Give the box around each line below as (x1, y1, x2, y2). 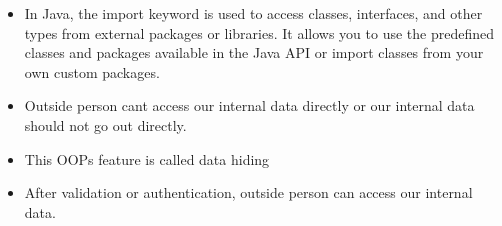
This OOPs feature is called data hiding (24, 148, 270, 169)
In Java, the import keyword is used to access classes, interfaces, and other (24, 3, 483, 23)
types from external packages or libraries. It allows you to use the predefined (24, 22, 495, 43)
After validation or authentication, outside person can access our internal (24, 182, 473, 203)
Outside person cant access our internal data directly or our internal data (24, 95, 475, 116)
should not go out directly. (24, 114, 187, 135)
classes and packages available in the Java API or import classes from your (24, 42, 484, 63)
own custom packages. (24, 61, 160, 82)
